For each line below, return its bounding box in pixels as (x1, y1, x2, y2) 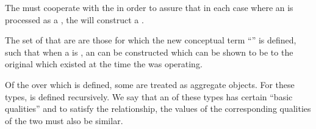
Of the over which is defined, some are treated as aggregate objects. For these (5, 78, 295, 90)
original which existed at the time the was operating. (5, 57, 203, 70)
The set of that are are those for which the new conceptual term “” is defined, (5, 34, 296, 46)
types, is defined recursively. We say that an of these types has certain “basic (5, 90, 293, 103)
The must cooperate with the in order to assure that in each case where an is (5, 1, 293, 13)
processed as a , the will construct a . (5, 13, 144, 26)
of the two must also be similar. (5, 114, 123, 127)
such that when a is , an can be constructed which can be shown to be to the (5, 45, 293, 58)
